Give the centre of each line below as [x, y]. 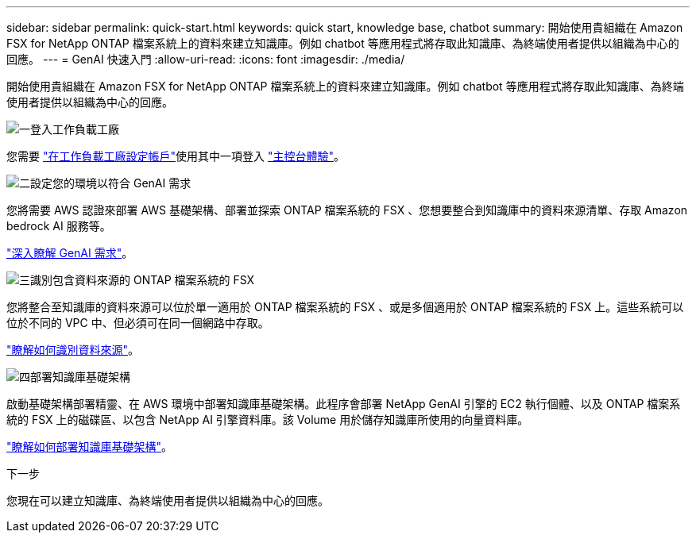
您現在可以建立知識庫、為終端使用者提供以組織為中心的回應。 [168, 500]
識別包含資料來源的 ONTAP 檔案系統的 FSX [143, 280]
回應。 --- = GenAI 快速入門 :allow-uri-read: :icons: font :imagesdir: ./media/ [206, 59]
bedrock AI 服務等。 [59, 226]
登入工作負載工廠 [75, 129]
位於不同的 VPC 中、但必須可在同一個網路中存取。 [138, 323]
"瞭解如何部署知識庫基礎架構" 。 [90, 447]
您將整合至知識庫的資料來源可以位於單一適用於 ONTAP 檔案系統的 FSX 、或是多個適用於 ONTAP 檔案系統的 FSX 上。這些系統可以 [345, 307]
